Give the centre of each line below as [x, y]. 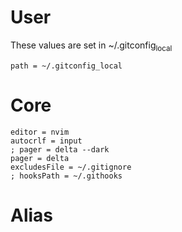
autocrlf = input [46, 141]
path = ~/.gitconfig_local [66, 66]
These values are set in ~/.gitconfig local [91, 46]
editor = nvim [40, 132]
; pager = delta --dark [60, 149]
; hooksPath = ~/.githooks [66, 176]
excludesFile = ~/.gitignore [71, 167]
